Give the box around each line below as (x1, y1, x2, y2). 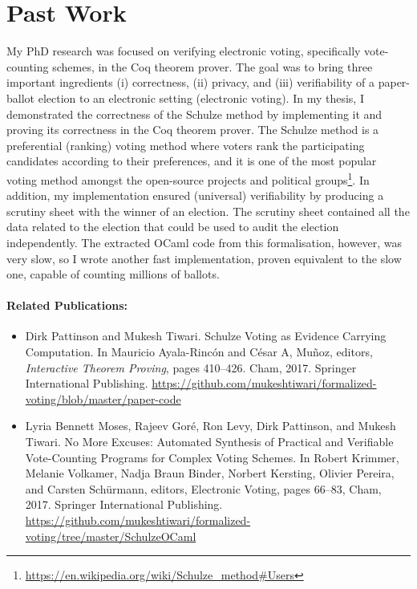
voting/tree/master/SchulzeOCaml (25, 527, 196, 544)
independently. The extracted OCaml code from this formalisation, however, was (6, 234, 403, 250)
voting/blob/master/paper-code (25, 390, 181, 407)
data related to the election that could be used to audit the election (6, 218, 339, 235)
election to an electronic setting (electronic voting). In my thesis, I (38, 89, 364, 106)
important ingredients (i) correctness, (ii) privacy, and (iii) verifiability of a (6, 74, 375, 91)
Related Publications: (6, 297, 128, 314)
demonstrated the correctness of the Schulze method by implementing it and (6, 105, 383, 122)
